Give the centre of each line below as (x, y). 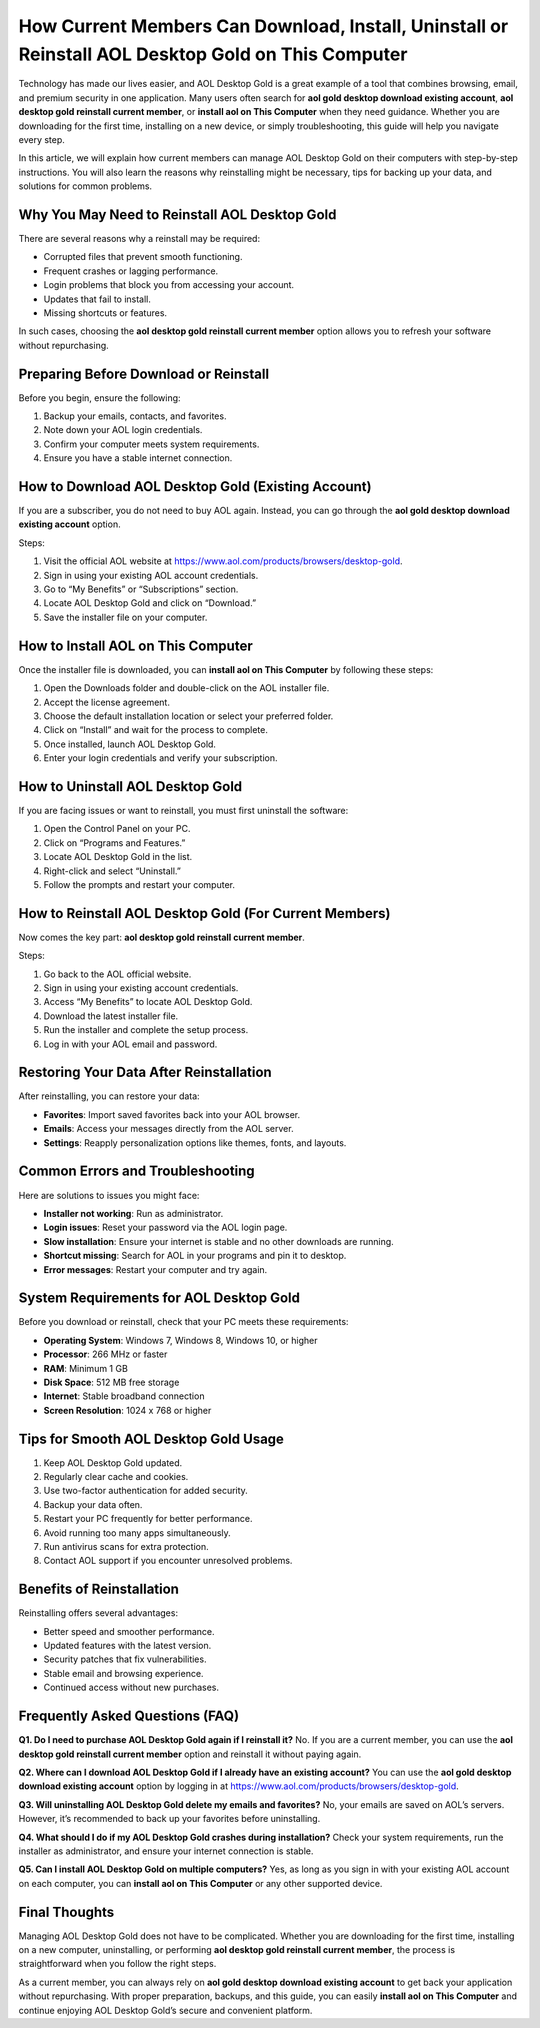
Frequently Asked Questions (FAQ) (129, 1716)
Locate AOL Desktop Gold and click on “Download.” (150, 603)
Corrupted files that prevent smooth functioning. (143, 257)
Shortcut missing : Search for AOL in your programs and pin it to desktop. (195, 1256)
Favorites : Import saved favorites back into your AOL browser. (171, 1114)
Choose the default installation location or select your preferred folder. (188, 716)
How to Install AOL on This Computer (136, 645)
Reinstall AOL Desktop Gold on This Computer (213, 54)
